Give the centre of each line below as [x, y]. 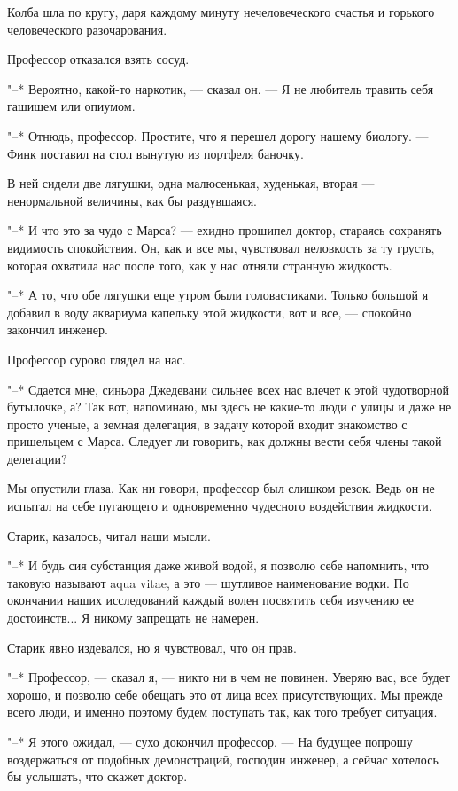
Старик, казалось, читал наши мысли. [109, 535]
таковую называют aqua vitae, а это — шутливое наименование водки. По [208, 582]
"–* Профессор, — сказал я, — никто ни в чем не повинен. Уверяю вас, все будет [229, 677]
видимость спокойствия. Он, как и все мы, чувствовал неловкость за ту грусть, [221, 247]
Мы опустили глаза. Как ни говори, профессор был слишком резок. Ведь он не [221, 488]
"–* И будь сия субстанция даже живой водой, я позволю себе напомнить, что [218, 565]
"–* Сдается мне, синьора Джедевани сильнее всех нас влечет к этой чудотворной [229, 389]
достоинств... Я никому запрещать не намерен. [133, 618]
